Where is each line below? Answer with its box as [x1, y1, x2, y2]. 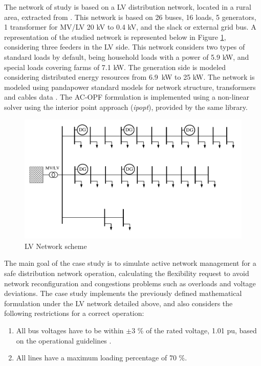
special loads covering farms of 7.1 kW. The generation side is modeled [4, 61, 226, 72]
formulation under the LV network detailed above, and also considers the [4, 298, 233, 308]
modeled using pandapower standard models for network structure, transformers [4, 81, 256, 92]
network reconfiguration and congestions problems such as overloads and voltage [4, 278, 256, 288]
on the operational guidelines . [16, 335, 112, 346]
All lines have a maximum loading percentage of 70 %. [16, 352, 187, 363]
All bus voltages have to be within [16, 325, 124, 336]
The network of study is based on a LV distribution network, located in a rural [4, 2, 251, 12]
